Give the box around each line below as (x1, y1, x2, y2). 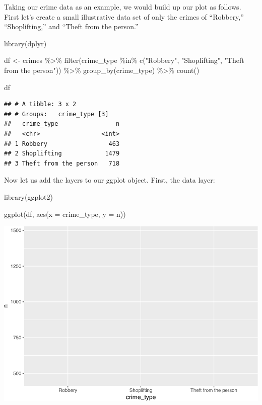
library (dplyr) (4, 38, 47, 48)
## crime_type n (4, 120, 120, 128)
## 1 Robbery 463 (4, 140, 120, 147)
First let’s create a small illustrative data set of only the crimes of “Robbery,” (4, 11, 244, 22)
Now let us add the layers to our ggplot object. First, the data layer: (4, 175, 215, 185)
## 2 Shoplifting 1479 (4, 150, 120, 157)
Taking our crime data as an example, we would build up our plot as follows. (4, 2, 241, 12)
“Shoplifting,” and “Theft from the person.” (4, 21, 139, 32)
